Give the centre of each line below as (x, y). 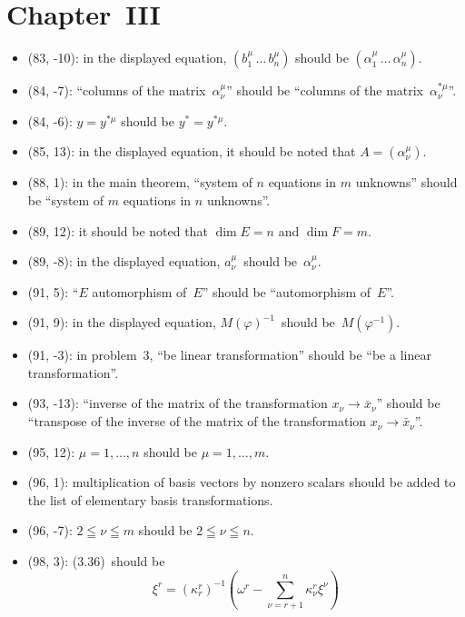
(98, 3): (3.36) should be (96, 561)
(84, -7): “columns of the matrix (117, 90)
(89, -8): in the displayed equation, (124, 261)
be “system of (66, 199)
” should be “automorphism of (287, 291)
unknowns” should (406, 182)
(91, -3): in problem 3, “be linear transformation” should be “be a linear (229, 355)
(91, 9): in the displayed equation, (122, 322)
